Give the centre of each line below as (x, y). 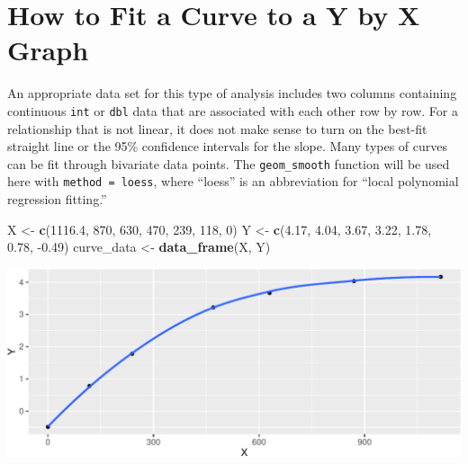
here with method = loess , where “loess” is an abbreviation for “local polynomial (233, 181)
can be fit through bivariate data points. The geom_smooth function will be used (229, 163)
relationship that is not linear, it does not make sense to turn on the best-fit (217, 128)
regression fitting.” (57, 199)
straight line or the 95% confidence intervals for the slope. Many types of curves (228, 146)
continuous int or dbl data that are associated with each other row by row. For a (233, 110)
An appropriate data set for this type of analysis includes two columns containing (232, 93)
